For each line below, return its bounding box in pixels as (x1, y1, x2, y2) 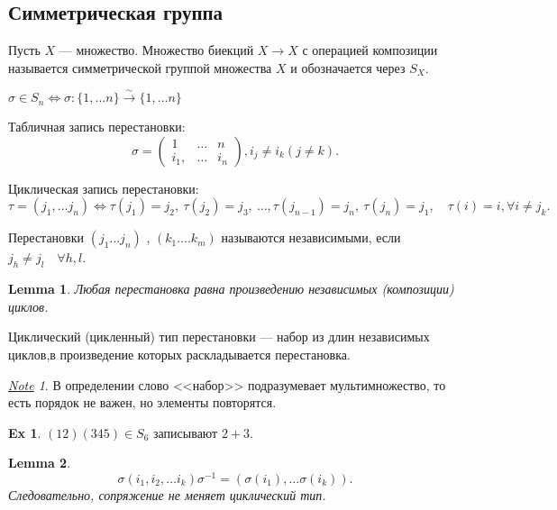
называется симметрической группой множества (8, 58, 272, 77)
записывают (153, 423, 218, 442)
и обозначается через (290, 58, 406, 77)
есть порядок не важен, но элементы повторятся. (8, 393, 277, 412)
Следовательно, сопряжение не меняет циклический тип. (8, 486, 326, 504)
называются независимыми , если (221, 228, 401, 247)
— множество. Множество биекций (59, 41, 254, 59)
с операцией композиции (302, 41, 438, 59)
